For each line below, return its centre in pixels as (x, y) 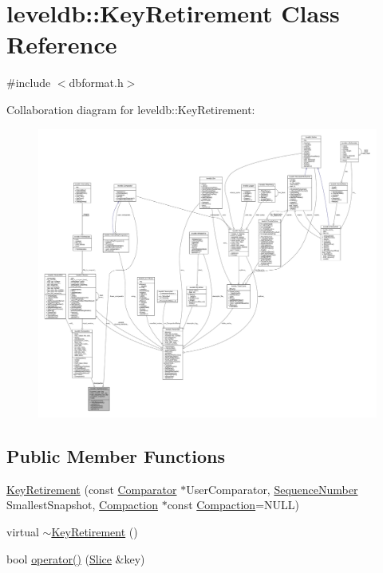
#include (29, 83)
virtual (23, 531)
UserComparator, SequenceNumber (272, 489)
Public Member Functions (116, 455)
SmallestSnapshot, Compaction (82, 505)
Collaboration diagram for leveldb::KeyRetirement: (131, 109)
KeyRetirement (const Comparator (92, 489)
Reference (62, 44)
